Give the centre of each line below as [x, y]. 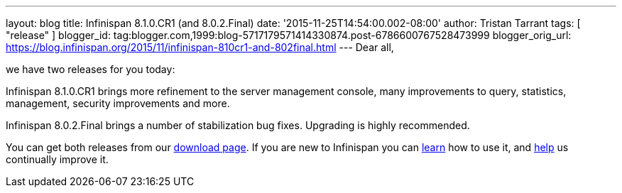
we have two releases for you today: [91, 69]
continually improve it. [57, 159]
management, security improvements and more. [118, 103]
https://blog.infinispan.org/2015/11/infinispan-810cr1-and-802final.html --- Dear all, [200, 47]
